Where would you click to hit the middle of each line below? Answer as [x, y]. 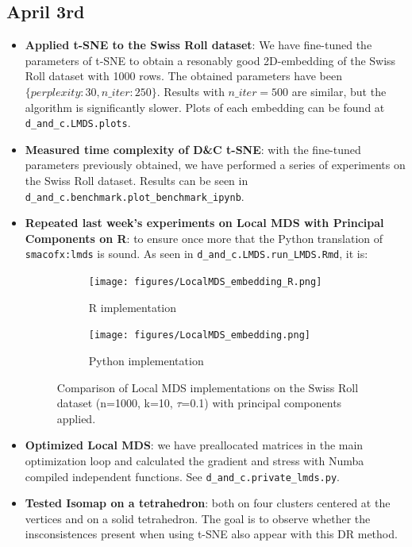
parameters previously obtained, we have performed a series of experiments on [215, 165]
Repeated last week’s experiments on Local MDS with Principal [204, 223]
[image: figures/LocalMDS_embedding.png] [199, 335]
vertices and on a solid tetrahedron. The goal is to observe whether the [198, 518]
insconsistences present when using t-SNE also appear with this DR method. [211, 534]
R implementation [133, 307]
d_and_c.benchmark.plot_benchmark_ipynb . [135, 196]
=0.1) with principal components [262, 403]
